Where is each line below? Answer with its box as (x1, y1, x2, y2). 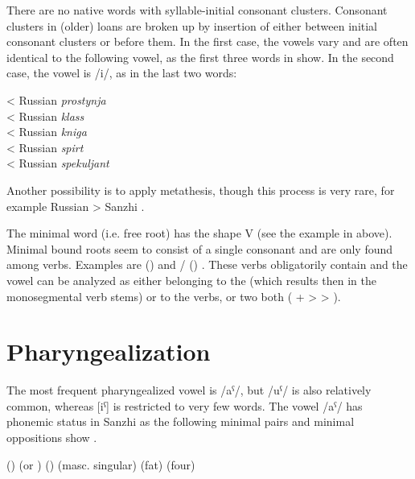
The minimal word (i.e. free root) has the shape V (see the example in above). (6, 225, 392, 242)
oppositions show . (6, 429, 97, 445)
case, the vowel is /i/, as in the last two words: (6, 64, 237, 81)
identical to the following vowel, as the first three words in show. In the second (6, 48, 394, 65)
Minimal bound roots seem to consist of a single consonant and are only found (6, 240, 393, 257)
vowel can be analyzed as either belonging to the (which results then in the (6, 271, 376, 288)
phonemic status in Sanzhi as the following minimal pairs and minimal (6, 413, 355, 430)
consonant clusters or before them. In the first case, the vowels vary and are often (6, 33, 409, 50)
